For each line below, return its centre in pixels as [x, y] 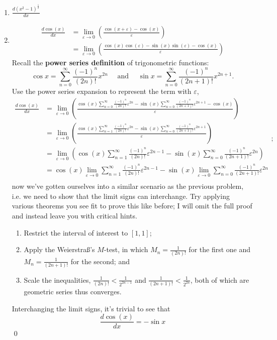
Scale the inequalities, [57, 279]
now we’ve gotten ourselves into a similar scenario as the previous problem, [128, 186]
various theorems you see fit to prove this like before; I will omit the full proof [132, 206]
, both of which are [220, 279]
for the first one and [220, 249]
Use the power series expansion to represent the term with [102, 91]
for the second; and [100, 261]
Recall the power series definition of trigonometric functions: [110, 62]
